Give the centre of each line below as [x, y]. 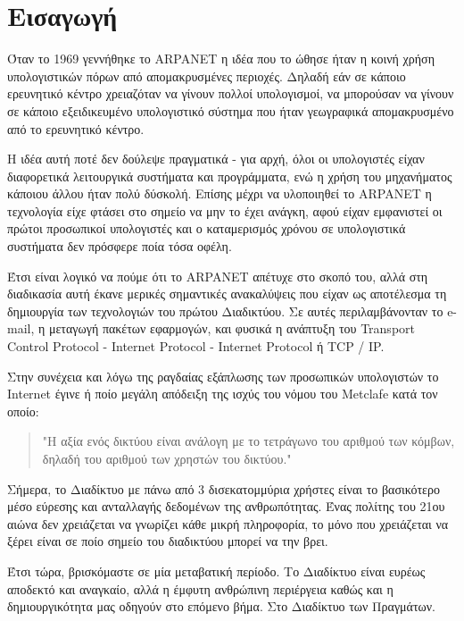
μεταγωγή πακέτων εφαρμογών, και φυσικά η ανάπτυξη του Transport [232, 328]
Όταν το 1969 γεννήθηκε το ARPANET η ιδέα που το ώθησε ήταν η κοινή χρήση [221, 59]
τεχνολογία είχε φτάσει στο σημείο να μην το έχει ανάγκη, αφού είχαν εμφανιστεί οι [225, 210]
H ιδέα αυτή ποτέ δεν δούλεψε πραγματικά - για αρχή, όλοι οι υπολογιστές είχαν [216, 159]
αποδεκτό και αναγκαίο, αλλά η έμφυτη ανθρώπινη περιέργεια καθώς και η [200, 588]
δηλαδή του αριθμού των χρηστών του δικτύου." [167, 458]
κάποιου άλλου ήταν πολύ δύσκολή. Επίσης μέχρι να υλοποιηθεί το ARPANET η [220, 193]
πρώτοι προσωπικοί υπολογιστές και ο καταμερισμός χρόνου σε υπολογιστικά [207, 228]
